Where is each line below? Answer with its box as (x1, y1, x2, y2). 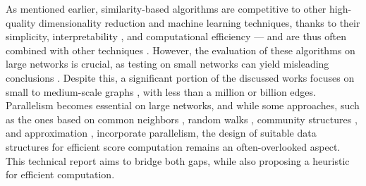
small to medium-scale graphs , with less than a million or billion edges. (6, 84, 316, 99)
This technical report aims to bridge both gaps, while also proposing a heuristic (6, 153, 350, 168)
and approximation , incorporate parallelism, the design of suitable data (6, 125, 317, 140)
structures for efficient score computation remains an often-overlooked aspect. (6, 139, 341, 154)
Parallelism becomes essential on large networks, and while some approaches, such (6, 98, 360, 113)
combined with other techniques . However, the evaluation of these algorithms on (6, 42, 355, 57)
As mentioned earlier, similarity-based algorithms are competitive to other (6, 1, 327, 15)
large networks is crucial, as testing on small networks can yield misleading (6, 56, 329, 71)
